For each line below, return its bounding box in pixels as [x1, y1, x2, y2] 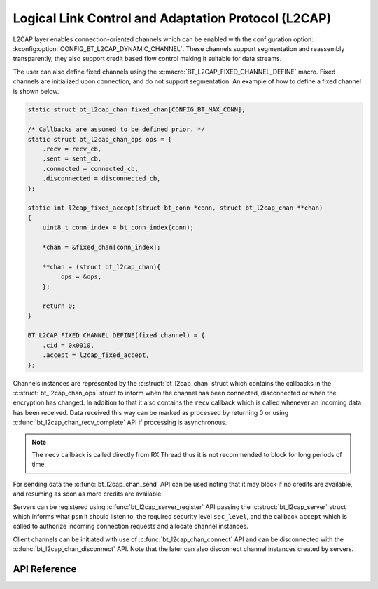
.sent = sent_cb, [42, 155, 102, 163]
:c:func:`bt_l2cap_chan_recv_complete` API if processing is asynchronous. [13, 418, 227, 427]
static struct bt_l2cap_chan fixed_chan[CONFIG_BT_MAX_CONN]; [27, 106, 246, 114]
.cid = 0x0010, [42, 341, 94, 349]
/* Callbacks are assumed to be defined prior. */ [27, 126, 206, 133]
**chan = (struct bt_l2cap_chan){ [42, 263, 161, 271]
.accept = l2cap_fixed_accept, [42, 351, 150, 359]
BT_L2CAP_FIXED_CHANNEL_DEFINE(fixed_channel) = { [27, 332, 206, 339]
